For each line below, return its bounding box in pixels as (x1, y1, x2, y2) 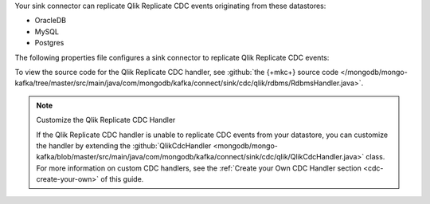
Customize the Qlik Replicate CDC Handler (36, 116, 176, 125)
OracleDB (34, 16, 67, 25)
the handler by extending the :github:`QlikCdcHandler (36, 140, 212, 151)
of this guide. (100, 175, 144, 184)
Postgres (34, 38, 64, 48)
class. (365, 152, 385, 162)
